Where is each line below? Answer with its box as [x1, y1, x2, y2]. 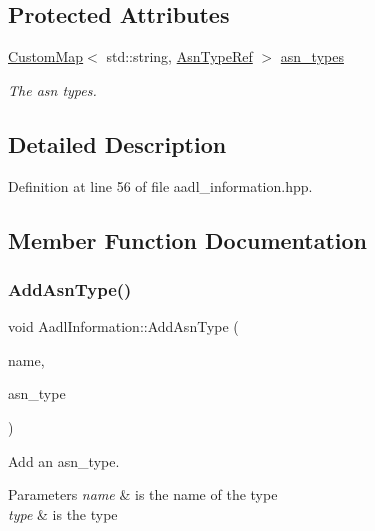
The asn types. [8, 79, 97, 100]
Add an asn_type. [8, 450, 120, 471]
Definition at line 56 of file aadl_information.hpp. [8, 175, 313, 196]
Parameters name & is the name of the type [8, 484, 278, 505]
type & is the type [8, 503, 118, 524]
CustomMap [8, 46, 84, 67]
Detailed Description [8, 128, 227, 159]
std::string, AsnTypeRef [106, 46, 253, 67]
